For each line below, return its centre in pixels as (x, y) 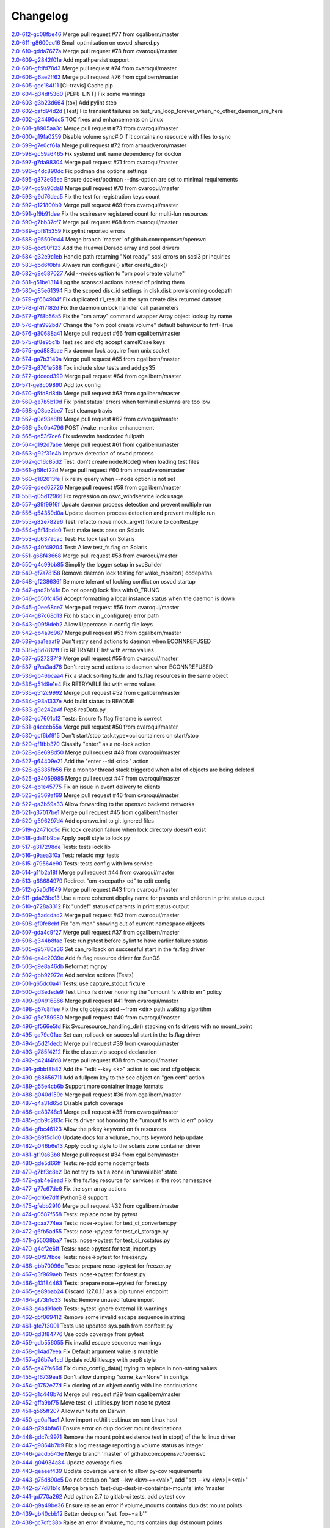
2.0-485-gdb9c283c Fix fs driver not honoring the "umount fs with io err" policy (112, 1120)
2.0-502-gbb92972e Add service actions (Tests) (73, 975)
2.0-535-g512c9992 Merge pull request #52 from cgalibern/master (96, 692)
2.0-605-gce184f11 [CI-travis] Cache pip (62, 85)
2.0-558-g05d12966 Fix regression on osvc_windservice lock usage (97, 496)
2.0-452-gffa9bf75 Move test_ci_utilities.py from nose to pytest (91, 1403)
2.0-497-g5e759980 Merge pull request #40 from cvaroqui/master (96, 1018)
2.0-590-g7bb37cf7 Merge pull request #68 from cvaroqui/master (94, 222)
